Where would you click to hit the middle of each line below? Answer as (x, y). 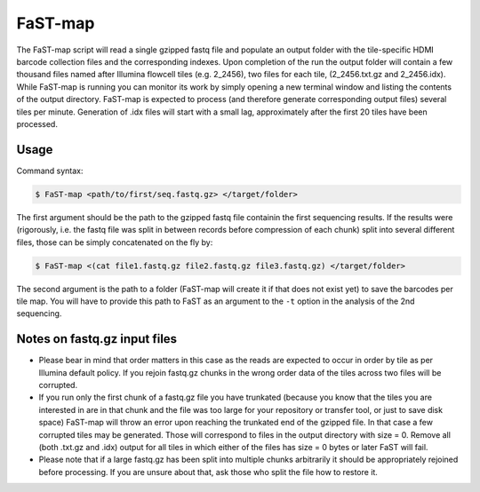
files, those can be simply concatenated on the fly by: (115, 242)
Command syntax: (50, 171)
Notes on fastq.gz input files (97, 339)
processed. (37, 123)
